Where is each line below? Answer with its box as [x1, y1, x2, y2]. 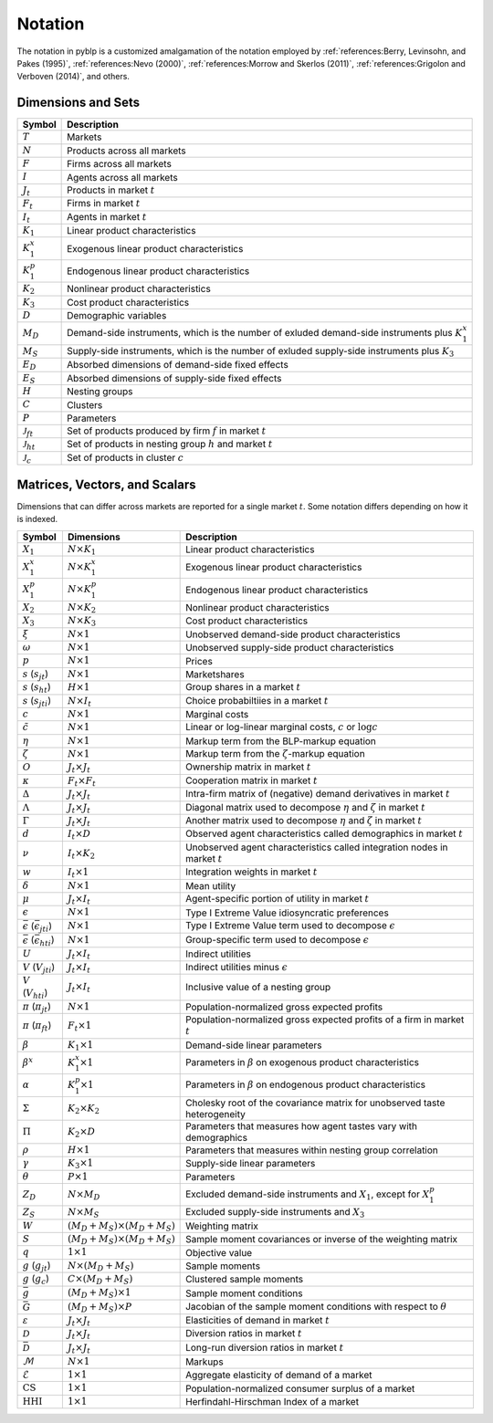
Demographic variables [67, 309, 167, 322]
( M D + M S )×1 [67, 1287, 131, 1301]
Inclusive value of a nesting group [185, 981, 331, 994]
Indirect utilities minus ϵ [185, 960, 288, 973]
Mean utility [185, 879, 236, 892]
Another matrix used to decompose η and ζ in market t [185, 814, 423, 827]
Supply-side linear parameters [185, 1157, 316, 1170]
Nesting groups [67, 385, 133, 398]
